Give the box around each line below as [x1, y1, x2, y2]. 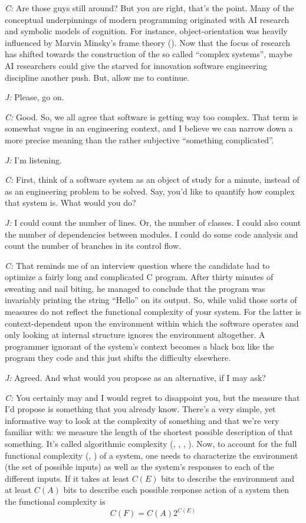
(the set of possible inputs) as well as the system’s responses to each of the [5, 460, 275, 473]
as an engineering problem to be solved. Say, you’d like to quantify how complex [5, 185, 295, 197]
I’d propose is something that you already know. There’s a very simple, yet [5, 403, 276, 415]
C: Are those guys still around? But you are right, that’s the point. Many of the [5, 2, 294, 14]
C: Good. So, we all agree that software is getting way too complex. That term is [5, 110, 298, 123]
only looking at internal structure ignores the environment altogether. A [5, 328, 265, 341]
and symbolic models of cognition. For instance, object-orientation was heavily [5, 25, 288, 37]
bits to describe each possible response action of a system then [63, 483, 289, 496]
